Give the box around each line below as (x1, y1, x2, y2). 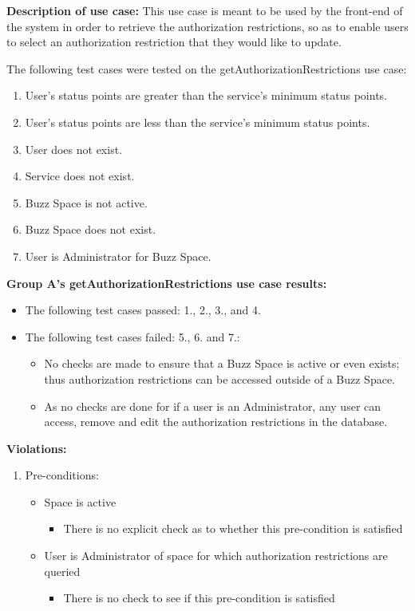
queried (44, 562, 81, 579)
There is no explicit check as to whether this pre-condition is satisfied (63, 520, 403, 537)
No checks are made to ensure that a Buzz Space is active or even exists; (44, 355, 400, 372)
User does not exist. (25, 140, 122, 157)
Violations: (6, 440, 67, 456)
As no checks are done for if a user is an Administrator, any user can (44, 397, 381, 414)
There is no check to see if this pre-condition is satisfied (63, 589, 335, 606)
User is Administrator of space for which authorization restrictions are (44, 547, 388, 564)
